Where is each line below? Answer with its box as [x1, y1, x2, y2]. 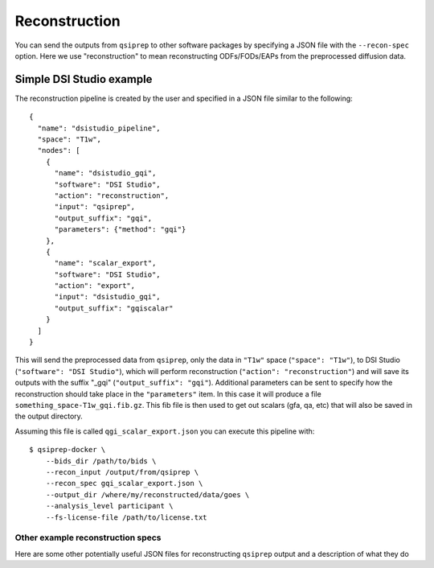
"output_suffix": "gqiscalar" [54, 303, 174, 313]
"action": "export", [54, 282, 136, 290]
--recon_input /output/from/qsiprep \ [45, 467, 199, 476]
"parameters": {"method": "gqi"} [54, 225, 186, 234]
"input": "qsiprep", [54, 202, 136, 212]
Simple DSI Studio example [14, 72, 153, 86]
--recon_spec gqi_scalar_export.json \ [45, 479, 203, 488]
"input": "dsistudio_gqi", [54, 292, 161, 302]
